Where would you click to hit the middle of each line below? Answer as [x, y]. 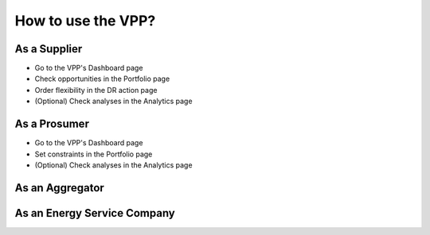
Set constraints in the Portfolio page [94, 154]
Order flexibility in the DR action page [96, 90]
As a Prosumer [52, 124]
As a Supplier [49, 49]
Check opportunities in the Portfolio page [102, 79]
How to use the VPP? [85, 21]
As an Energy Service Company [95, 213]
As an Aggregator [60, 188]
